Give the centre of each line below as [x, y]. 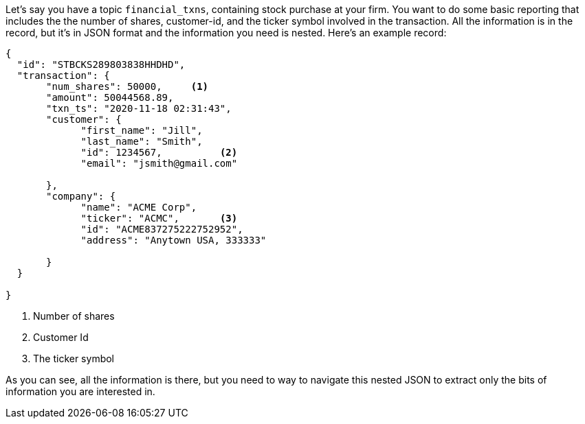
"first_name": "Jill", [142, 130]
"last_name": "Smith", [142, 141]
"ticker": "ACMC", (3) [159, 218]
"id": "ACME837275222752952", [162, 229]
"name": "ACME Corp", [139, 207]
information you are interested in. [80, 391]
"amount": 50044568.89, [110, 97]
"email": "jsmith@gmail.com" [159, 163]
